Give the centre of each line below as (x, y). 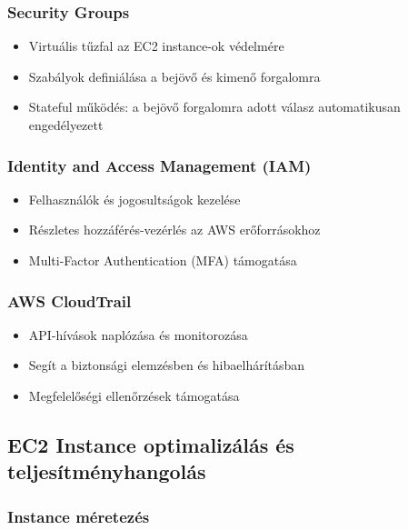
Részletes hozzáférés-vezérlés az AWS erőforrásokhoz (174, 230)
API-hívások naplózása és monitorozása (138, 334)
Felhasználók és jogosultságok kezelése (134, 199)
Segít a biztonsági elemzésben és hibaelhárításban (167, 365)
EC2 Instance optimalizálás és (151, 444)
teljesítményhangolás (107, 471)
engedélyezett (66, 125)
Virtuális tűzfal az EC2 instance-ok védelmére (156, 46)
